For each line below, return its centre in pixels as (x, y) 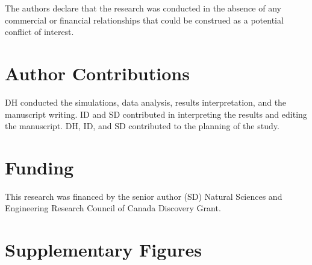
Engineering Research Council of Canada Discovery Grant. (113, 208)
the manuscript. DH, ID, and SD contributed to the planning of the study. (142, 126)
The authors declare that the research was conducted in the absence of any (143, 8)
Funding (39, 167)
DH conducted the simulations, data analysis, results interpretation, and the (146, 102)
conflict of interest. (39, 32)
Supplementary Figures (103, 250)
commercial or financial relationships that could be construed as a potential (144, 20)
